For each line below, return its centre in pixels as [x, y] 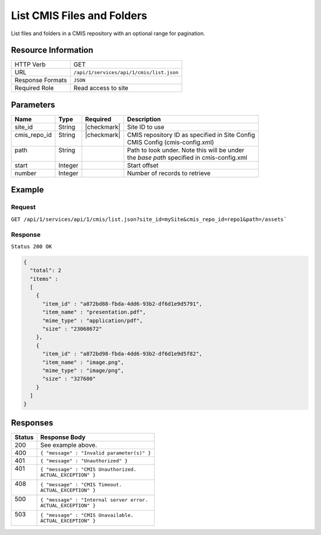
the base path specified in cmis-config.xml [187, 157]
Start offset [143, 165]
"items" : [44, 279]
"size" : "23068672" [72, 329]
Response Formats [41, 80]
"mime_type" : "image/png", [83, 370]
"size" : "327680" [69, 379]
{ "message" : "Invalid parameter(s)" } [96, 453]
